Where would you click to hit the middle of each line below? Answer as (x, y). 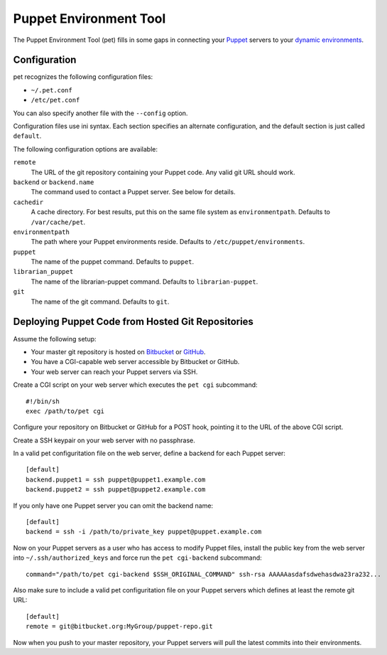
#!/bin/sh (43, 401)
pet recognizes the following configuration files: (83, 77)
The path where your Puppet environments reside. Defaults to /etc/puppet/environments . (168, 242)
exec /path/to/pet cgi (65, 411)
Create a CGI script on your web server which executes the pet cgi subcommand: (136, 385)
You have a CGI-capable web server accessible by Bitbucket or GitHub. (135, 362)
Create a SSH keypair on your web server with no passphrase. (104, 440)
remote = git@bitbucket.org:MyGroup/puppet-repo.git (119, 627)
